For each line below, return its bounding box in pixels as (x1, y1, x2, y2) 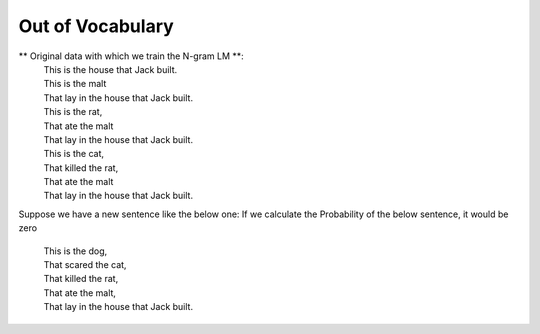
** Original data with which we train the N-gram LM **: (18, 50, 244, 62)
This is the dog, (43, 245, 108, 257)
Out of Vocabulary (18, 15, 174, 37)
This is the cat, (43, 148, 105, 160)
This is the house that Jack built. (43, 63, 178, 75)
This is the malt (43, 78, 107, 90)
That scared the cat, (43, 259, 127, 271)
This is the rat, (43, 106, 103, 118)
